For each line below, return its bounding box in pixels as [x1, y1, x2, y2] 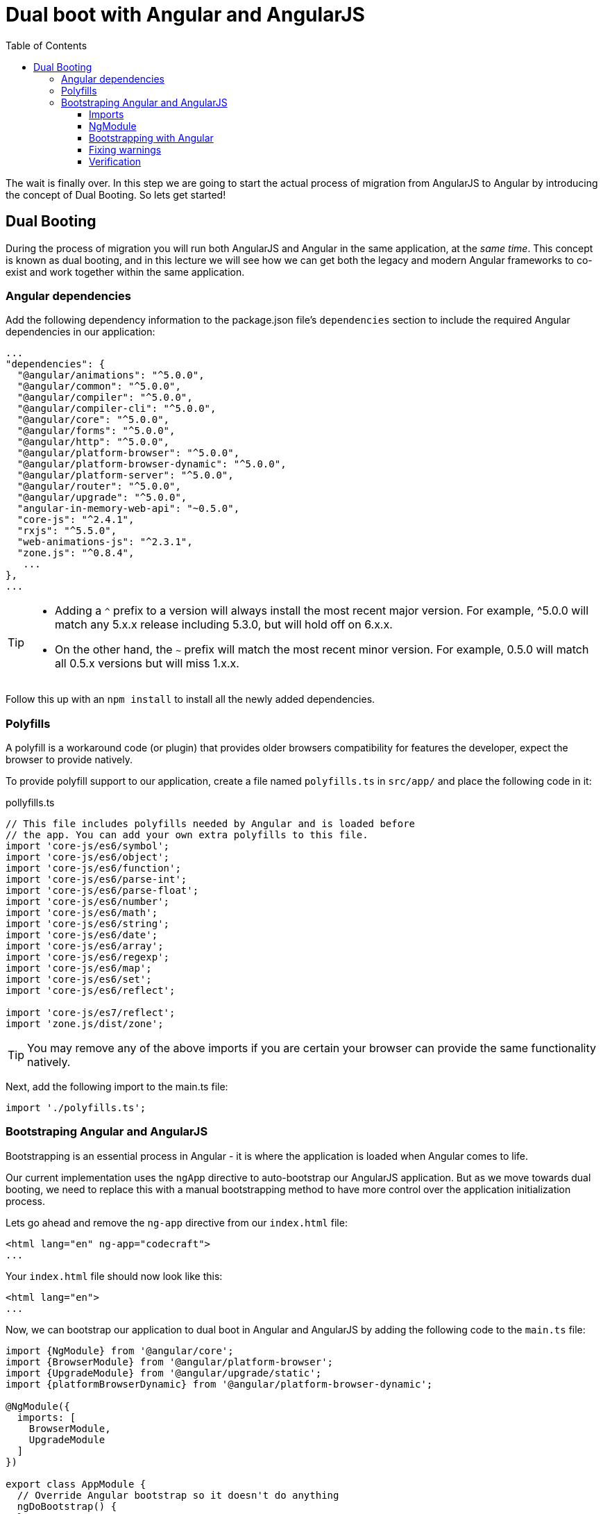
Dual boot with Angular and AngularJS [6, 3, 365, 26]
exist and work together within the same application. [6, 265, 245, 278]
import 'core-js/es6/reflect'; [6, 985, 176, 997]
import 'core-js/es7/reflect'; [6, 1007, 176, 1019]
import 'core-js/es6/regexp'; [6, 951, 170, 963]
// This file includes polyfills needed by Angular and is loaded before [6, 818, 416, 830]
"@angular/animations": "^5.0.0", [17, 369, 205, 381]
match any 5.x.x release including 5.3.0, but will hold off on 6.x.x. [55, 617, 393, 632]
